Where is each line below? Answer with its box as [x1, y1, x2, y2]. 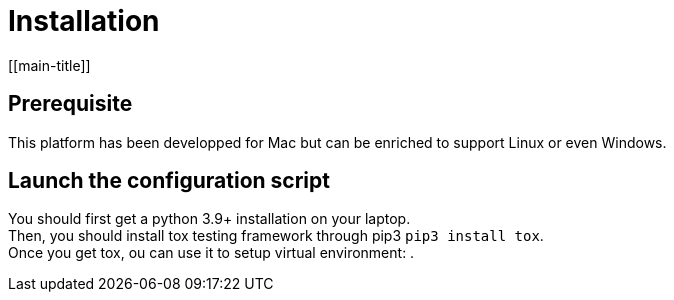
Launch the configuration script [8, 168, 330, 194]
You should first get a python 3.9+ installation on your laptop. [8, 210, 411, 228]
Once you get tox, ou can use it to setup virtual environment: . [8, 244, 415, 262]
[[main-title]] [8, 56, 91, 74]
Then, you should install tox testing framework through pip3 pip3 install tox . [8, 227, 544, 245]
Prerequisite [8, 91, 133, 117]
